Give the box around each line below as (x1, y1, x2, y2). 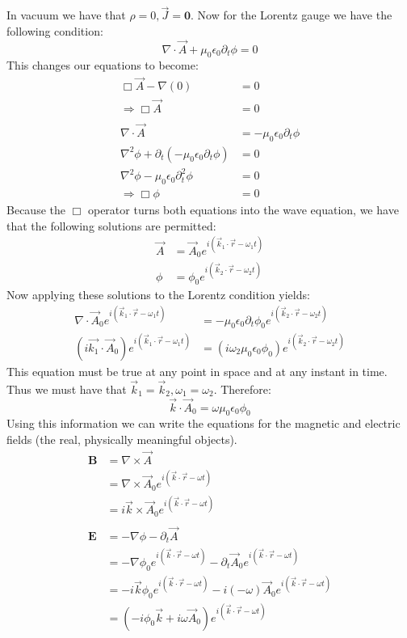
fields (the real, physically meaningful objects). (6, 430, 237, 447)
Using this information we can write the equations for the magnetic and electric (6, 415, 401, 432)
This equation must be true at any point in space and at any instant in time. (6, 362, 388, 379)
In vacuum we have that (6, 6, 126, 23)
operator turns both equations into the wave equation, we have (87, 201, 399, 218)
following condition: (6, 22, 103, 39)
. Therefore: (213, 380, 271, 397)
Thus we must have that (6, 380, 127, 397)
